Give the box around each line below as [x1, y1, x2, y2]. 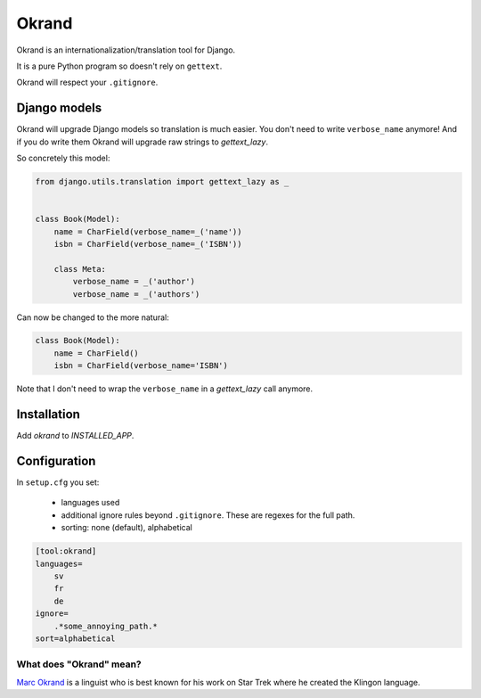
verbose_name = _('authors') [72, 289, 200, 299]
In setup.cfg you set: [16, 477, 100, 488]
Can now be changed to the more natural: [16, 312, 169, 323]
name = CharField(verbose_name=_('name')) [53, 226, 242, 236]
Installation [16, 406, 80, 423]
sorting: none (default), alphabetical [61, 522, 193, 533]
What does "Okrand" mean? [16, 658, 142, 670]
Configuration [16, 453, 96, 468]
